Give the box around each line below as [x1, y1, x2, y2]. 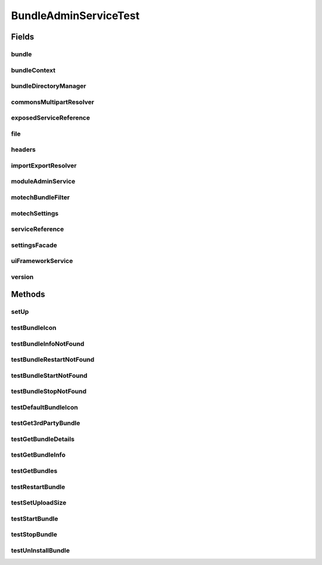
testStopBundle [11, 530, 58, 539]
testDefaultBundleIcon [11, 403, 79, 411]
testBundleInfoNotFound [11, 340, 85, 348]
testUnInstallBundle [11, 546, 70, 554]
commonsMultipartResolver [11, 97, 95, 106]
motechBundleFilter [11, 193, 70, 201]
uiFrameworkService [11, 257, 73, 265]
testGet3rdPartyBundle [11, 419, 80, 427]
